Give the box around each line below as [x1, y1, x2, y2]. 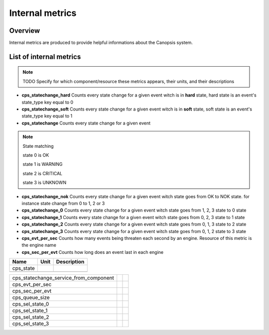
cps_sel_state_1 [12, 307, 48, 314]
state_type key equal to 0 [21, 99, 74, 105]
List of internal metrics [9, 52, 81, 61]
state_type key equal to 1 [21, 113, 73, 119]
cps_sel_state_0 [12, 301, 49, 308]
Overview [9, 26, 40, 35]
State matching [22, 143, 54, 149]
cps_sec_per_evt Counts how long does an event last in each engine [21, 249, 164, 255]
